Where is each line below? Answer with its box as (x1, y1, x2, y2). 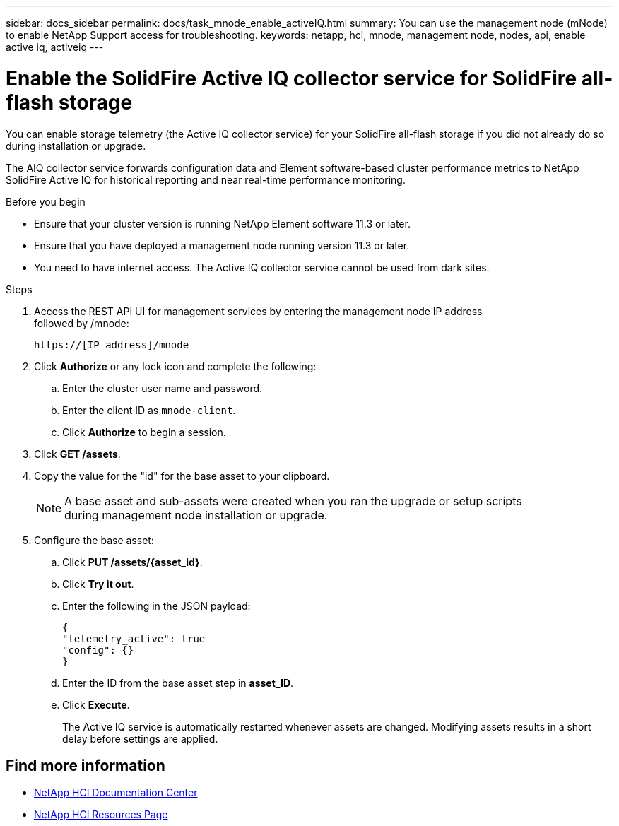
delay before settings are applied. (62, 732, 218, 745)
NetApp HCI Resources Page (34, 808, 168, 821)
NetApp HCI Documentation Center (34, 786, 198, 799)
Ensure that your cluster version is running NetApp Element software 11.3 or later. (34, 217, 411, 230)
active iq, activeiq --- (6, 41, 104, 53)
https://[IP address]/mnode (34, 338, 189, 350)
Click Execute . (62, 698, 130, 711)
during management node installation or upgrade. (64, 507, 328, 522)
